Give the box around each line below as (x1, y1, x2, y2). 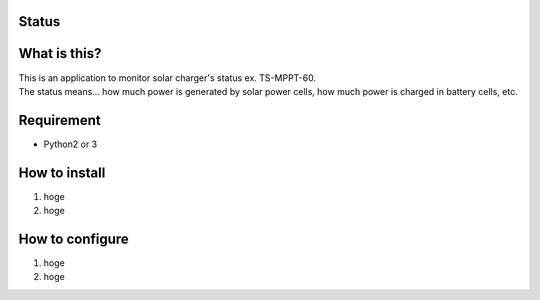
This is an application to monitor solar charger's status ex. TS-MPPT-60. (18, 71, 317, 84)
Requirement (18, 111, 102, 129)
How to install (18, 164, 106, 181)
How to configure (18, 230, 129, 247)
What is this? (18, 45, 102, 62)
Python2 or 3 (43, 138, 98, 150)
